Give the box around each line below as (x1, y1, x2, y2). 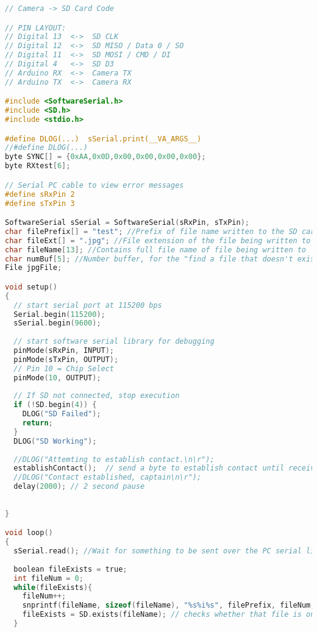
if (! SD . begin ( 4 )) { (13, 400, 97, 410)
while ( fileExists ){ (13, 583, 93, 592)
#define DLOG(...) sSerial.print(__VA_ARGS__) (5, 134, 202, 143)
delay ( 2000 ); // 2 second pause (13, 482, 145, 491)
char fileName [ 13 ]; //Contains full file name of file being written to (5, 245, 307, 254)
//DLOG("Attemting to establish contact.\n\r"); (13, 455, 215, 464)
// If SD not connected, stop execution (13, 391, 180, 400)
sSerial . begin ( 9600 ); (13, 319, 101, 328)
